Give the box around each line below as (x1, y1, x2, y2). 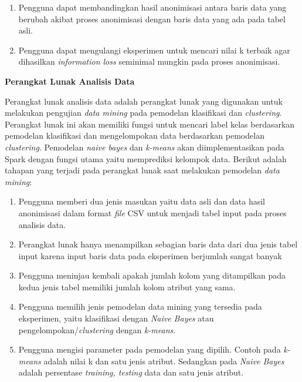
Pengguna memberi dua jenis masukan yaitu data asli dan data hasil (18, 195, 265, 207)
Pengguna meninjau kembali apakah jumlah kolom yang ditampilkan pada (18, 269, 286, 282)
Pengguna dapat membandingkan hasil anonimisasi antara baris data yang (18, 1, 287, 13)
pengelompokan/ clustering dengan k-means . (18, 323, 176, 336)
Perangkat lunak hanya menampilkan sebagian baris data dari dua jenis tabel (18, 238, 298, 250)
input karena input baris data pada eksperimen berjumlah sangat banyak (18, 249, 282, 262)
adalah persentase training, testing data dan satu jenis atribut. (18, 366, 244, 378)
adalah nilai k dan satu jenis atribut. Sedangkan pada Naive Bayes (43, 354, 284, 367)
